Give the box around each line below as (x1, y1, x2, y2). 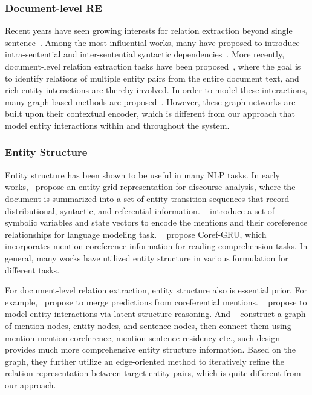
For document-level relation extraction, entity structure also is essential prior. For (5, 284, 308, 296)
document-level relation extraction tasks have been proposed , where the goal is (5, 60, 301, 72)
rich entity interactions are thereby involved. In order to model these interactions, (5, 83, 308, 96)
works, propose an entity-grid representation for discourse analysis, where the (5, 180, 296, 193)
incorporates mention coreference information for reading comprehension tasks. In (5, 240, 308, 252)
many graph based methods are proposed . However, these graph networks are (5, 95, 296, 108)
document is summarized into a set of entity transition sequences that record (5, 192, 290, 204)
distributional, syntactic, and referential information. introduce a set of (5, 204, 275, 217)
